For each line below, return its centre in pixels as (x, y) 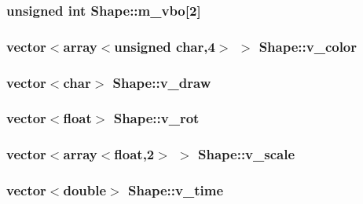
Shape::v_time (176, 190)
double (85, 190)
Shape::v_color (308, 46)
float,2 (134, 154)
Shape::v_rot (156, 118)
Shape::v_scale (247, 154)
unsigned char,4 (165, 46)
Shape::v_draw (162, 82)
